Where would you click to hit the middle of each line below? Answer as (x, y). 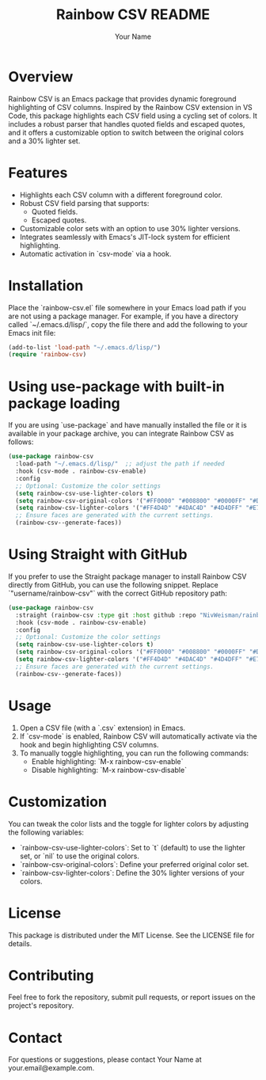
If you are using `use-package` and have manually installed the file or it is (127, 425)
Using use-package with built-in (116, 386)
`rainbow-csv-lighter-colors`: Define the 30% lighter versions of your (132, 873)
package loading (64, 403)
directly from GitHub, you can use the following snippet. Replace (114, 584)
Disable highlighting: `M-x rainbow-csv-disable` (109, 770)
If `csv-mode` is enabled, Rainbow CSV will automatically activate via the (138, 736)
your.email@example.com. (51, 1068)
